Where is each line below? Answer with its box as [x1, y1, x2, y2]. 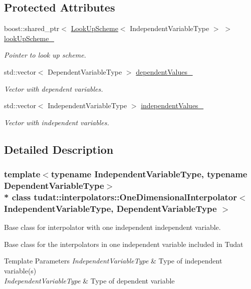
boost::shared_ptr [4, 23, 60, 34]
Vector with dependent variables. [4, 83, 103, 94]
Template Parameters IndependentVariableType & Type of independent [4, 255, 222, 266]
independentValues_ [141, 100, 204, 111]
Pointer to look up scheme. [4, 50, 86, 60]
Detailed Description [4, 141, 114, 157]
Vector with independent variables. [4, 117, 109, 127]
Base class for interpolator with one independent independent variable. [4, 222, 221, 232]
